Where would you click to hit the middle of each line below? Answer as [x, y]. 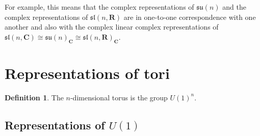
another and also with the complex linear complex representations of [112, 27]
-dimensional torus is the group [119, 97]
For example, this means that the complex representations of [99, 7]
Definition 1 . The [34, 97]
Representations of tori [87, 73]
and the [234, 7]
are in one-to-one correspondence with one [190, 17]
